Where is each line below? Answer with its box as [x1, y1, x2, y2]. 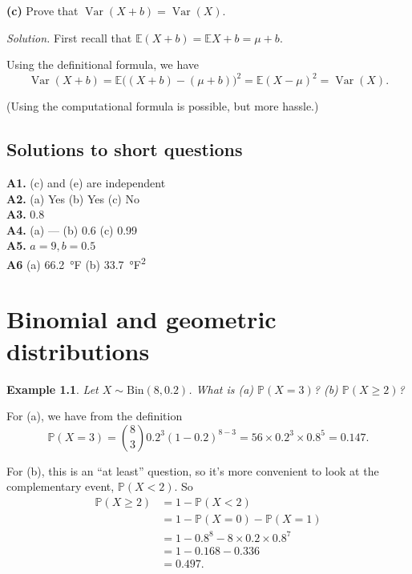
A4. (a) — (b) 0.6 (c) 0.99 [6, 221, 138, 238]
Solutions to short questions [6, 137, 243, 162]
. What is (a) [188, 380, 254, 397]
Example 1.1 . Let [6, 380, 99, 397]
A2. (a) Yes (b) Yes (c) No [6, 190, 139, 207]
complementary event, [6, 478, 115, 495]
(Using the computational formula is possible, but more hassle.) [6, 98, 319, 114]
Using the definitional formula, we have [6, 56, 200, 73]
